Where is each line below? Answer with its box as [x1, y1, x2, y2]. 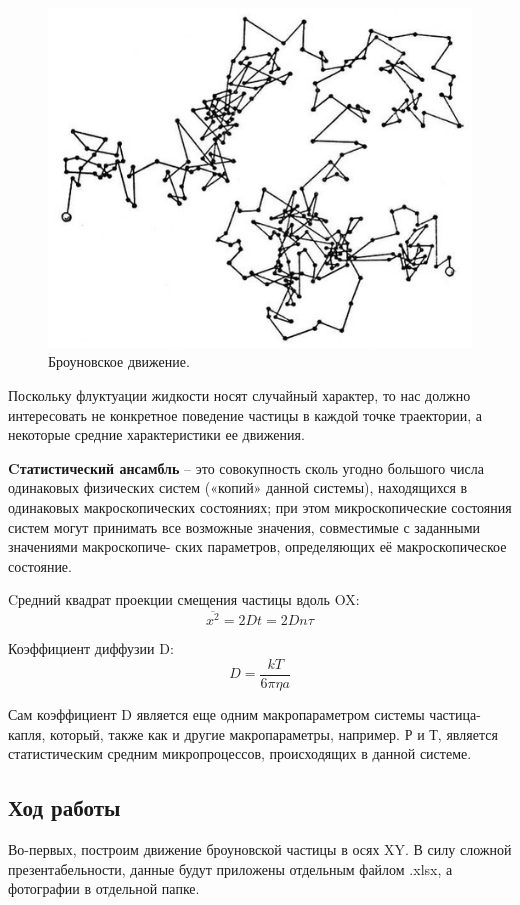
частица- [429, 703, 481, 724]
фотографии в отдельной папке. [8, 878, 200, 899]
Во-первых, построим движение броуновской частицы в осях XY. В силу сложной [8, 838, 512, 859]
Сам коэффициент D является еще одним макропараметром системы [8, 703, 425, 724]
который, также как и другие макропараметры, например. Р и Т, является [50, 723, 498, 744]
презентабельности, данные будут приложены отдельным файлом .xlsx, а [8, 858, 453, 879]
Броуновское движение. [48, 351, 190, 372]
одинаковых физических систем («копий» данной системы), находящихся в [8, 477, 468, 498]
